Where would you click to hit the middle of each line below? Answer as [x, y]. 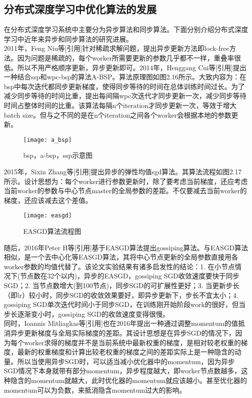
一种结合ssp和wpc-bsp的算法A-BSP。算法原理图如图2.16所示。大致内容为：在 [125, 77]
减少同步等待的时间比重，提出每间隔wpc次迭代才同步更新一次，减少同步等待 [125, 96]
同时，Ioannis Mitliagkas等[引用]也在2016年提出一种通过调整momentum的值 [121, 323]
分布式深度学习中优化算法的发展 [80, 9]
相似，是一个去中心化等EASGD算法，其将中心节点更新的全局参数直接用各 [121, 257]
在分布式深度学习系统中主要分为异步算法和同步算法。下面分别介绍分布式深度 [126, 29]
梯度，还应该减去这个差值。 [48, 200]
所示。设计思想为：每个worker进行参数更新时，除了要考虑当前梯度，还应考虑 [126, 181]
